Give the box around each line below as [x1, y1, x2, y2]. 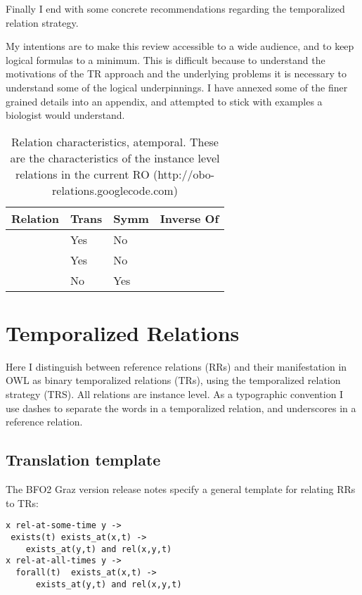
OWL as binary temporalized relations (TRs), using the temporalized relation [6, 373, 341, 388]
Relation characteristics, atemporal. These [11, 133, 219, 150]
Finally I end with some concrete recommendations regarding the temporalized [6, 1, 345, 15]
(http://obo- [153, 165, 215, 182]
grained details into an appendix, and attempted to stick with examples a [6, 94, 323, 108]
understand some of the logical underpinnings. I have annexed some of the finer [6, 79, 348, 94]
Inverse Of [160, 210, 219, 226]
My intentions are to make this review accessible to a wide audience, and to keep [6, 39, 354, 53]
